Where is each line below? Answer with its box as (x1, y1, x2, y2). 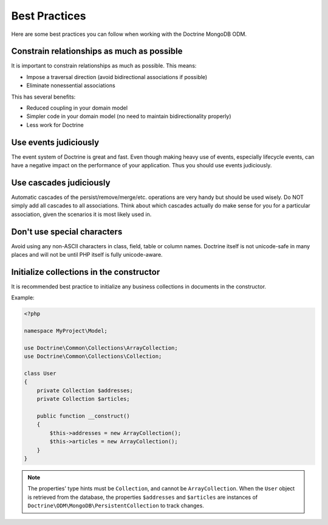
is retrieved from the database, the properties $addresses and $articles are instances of (27, 493, 258, 501)
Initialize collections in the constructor (11, 266, 160, 277)
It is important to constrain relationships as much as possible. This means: (11, 62, 197, 69)
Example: (11, 294, 35, 301)
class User (24, 370, 56, 377)
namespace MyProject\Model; (24, 327, 108, 335)
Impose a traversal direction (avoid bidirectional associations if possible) (26, 73, 208, 80)
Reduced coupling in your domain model (26, 104, 128, 112)
